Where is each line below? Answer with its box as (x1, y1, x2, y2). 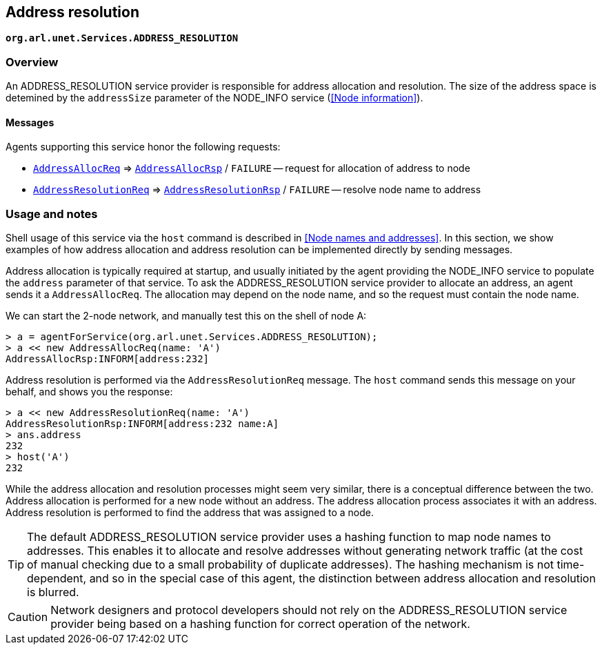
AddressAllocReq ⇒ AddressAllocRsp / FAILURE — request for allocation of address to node (33, 162, 470, 175)
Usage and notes (6, 206, 98, 221)
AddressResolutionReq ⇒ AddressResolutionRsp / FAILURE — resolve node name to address (33, 184, 481, 196)
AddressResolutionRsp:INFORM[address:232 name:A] (6, 418, 279, 430)
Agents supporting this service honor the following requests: (6, 141, 281, 153)
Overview (6, 55, 59, 69)
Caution (8, 610, 48, 624)
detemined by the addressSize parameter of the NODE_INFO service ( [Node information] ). (6, 92, 423, 104)
